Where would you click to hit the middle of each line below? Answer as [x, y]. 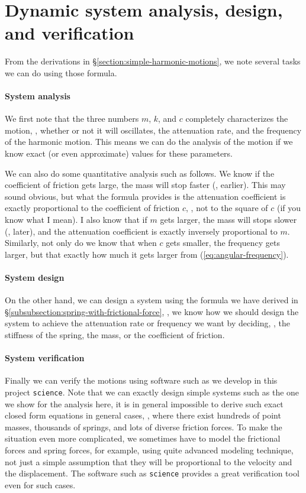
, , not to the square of [227, 208]
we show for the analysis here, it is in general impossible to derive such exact [144, 403]
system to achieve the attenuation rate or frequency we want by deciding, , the [148, 323]
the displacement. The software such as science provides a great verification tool [152, 473]
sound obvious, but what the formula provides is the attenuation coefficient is [145, 196]
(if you [289, 208]
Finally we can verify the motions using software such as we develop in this [141, 380]
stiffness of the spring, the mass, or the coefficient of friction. [115, 335]
